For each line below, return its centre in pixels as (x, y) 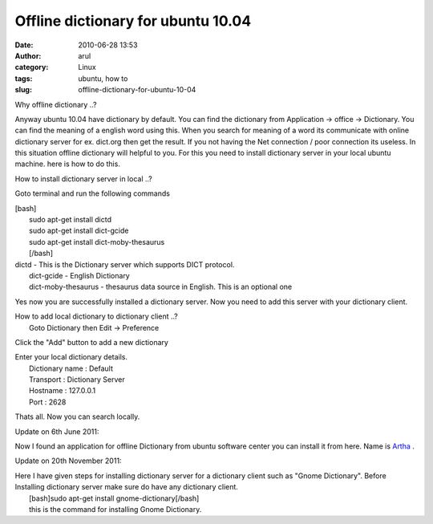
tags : (24, 78)
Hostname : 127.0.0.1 (63, 391)
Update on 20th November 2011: (68, 461)
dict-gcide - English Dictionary (79, 275)
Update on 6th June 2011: (57, 431)
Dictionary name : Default (71, 368)
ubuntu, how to (103, 78)
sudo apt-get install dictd (71, 220)
